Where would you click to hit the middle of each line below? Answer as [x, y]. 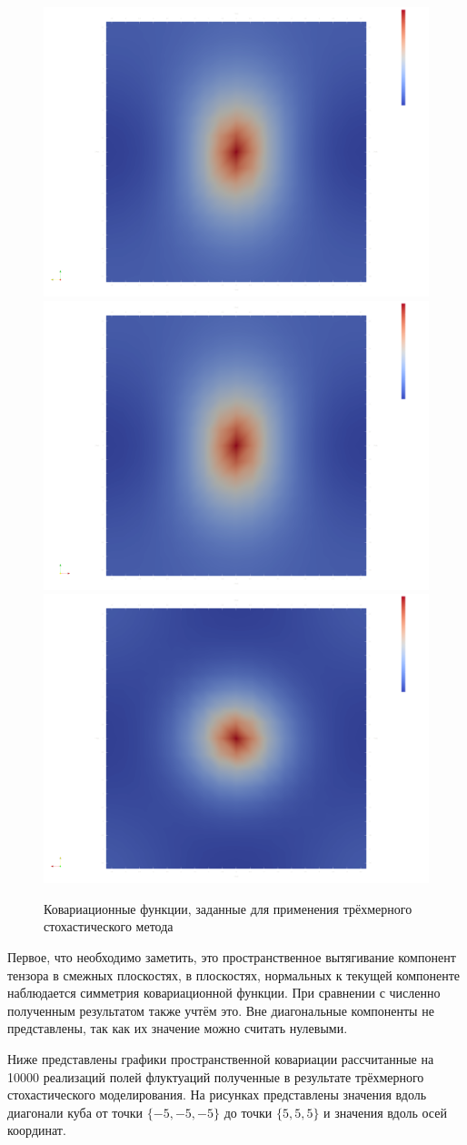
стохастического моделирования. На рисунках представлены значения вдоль [217, 1095]
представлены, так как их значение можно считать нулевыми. [178, 1028]
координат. [37, 1130]
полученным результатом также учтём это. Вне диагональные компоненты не [221, 1010]
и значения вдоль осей [385, 1112]
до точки [248, 1112]
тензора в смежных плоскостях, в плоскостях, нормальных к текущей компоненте [234, 974]
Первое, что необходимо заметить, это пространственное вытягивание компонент [232, 956]
